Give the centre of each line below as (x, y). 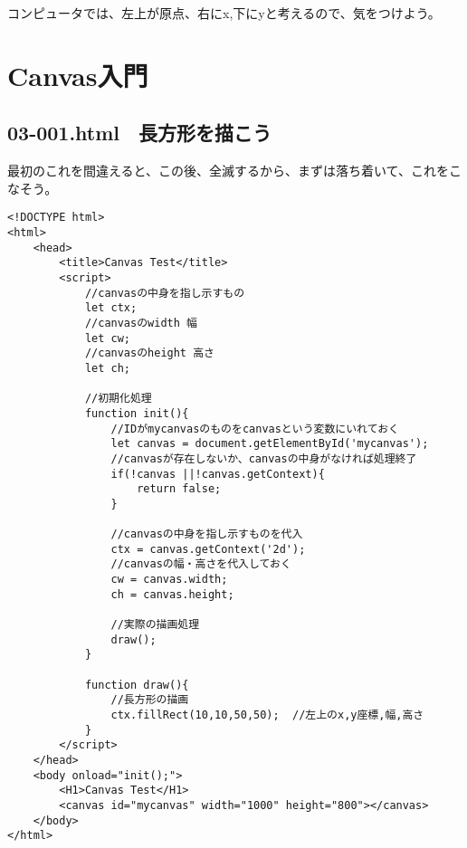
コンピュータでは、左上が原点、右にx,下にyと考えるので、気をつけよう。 (224, 13)
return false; (179, 489)
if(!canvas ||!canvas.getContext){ (218, 474)
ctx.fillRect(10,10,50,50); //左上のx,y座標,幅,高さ (267, 715)
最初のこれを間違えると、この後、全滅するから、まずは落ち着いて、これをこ (234, 171)
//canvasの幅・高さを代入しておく (201, 564)
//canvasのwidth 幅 (141, 323)
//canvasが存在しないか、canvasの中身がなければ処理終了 (264, 458)
